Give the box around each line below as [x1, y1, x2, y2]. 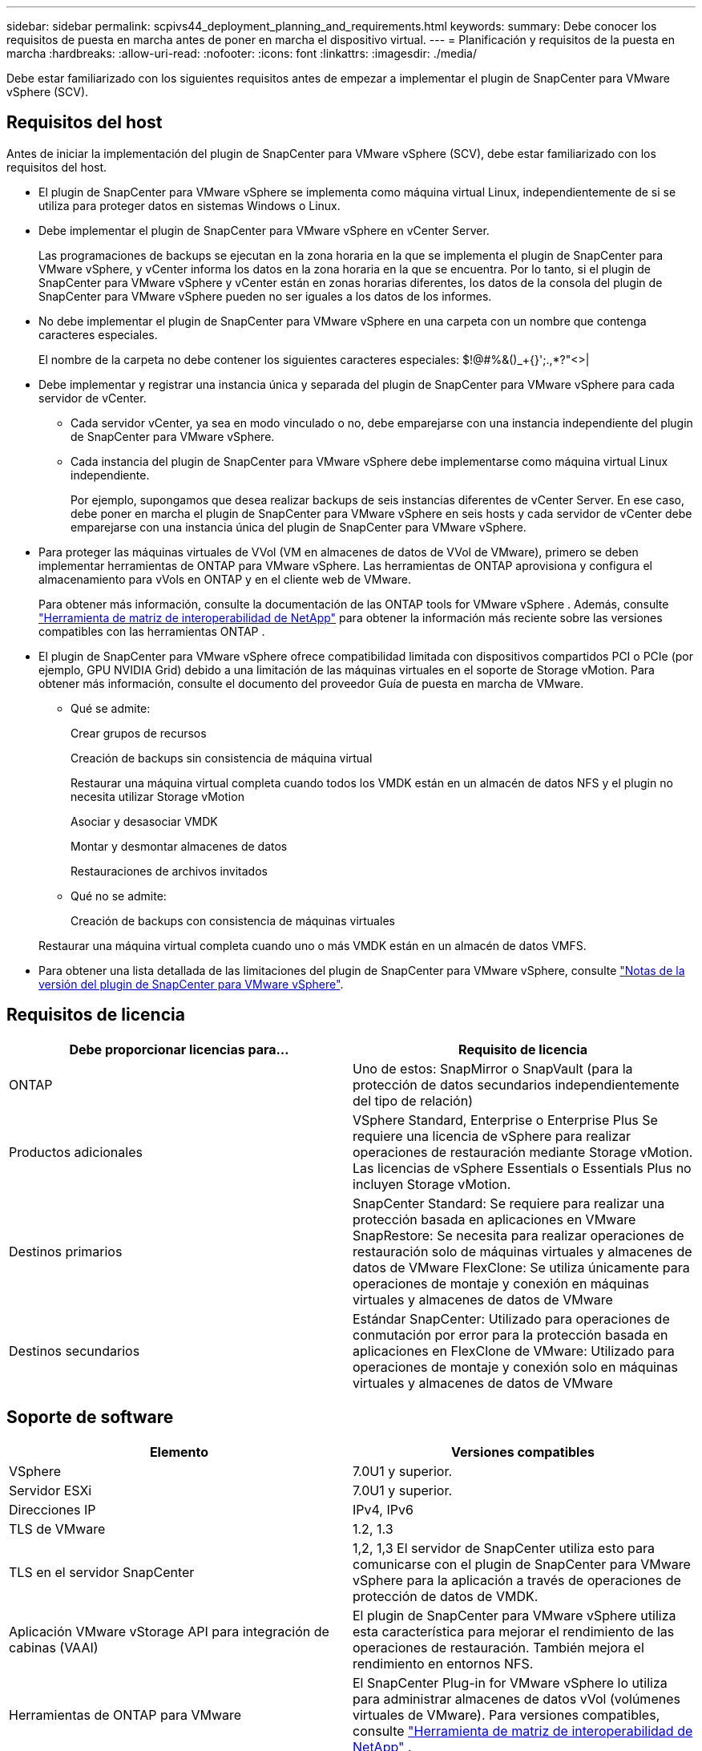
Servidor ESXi [9, 1482, 92, 1498]
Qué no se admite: [71, 888, 167, 903]
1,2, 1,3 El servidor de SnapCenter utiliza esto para [353, 1539, 655, 1556]
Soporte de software [6, 1407, 174, 1428]
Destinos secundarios [9, 1342, 140, 1359]
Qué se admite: [71, 701, 151, 715]
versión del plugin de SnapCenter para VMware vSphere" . [38, 977, 344, 991]
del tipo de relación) [353, 1092, 473, 1109]
